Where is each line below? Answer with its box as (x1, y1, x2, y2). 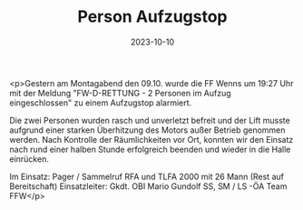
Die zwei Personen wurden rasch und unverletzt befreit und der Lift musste (9, 115, 290, 125)
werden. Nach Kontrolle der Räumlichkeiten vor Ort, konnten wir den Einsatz (9, 134, 294, 145)
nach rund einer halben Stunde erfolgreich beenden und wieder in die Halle (9, 144, 291, 155)
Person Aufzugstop (76, 6, 229, 27)
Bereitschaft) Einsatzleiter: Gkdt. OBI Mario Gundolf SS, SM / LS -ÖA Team (9, 180, 288, 192)
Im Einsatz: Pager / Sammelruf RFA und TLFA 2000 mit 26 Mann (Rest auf (9, 171, 284, 182)
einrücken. (9, 153, 50, 165)
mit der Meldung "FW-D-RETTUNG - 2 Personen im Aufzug (9, 87, 231, 98)
